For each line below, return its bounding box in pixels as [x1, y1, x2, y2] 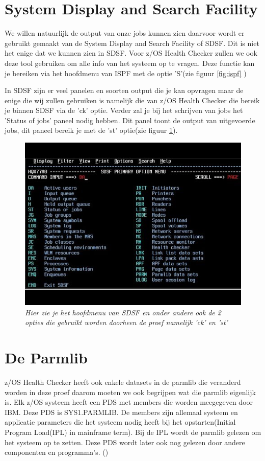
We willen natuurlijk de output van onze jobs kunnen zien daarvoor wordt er [5, 28, 245, 38]
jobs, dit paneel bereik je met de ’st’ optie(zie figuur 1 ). [5, 125, 178, 135]
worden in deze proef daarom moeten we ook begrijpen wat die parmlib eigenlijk [5, 386, 256, 397]
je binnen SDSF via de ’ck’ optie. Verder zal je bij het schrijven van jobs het [5, 105, 243, 116]
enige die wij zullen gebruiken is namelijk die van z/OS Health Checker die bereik [5, 95, 260, 105]
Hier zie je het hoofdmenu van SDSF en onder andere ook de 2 [25, 307, 221, 317]
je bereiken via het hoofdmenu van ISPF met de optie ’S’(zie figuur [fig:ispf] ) [5, 67, 247, 78]
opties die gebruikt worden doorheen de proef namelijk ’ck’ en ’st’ [25, 317, 228, 328]
